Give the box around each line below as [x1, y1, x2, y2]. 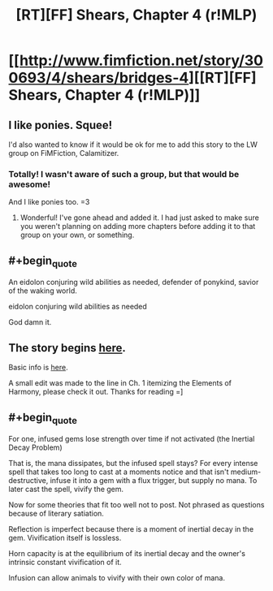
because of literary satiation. [8, 509, 104, 519]
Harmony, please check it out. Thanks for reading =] [8, 387, 184, 397]
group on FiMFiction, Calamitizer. [8, 149, 119, 157]
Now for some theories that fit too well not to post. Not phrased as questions [8, 500, 265, 510]
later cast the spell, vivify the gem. [8, 485, 124, 494]
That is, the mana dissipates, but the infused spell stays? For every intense [8, 459, 258, 468]
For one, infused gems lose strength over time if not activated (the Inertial [8, 434, 255, 444]
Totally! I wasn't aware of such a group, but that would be [8, 168, 240, 179]
